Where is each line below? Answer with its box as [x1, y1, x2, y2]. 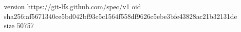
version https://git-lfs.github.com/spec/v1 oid [4, 1, 141, 11]
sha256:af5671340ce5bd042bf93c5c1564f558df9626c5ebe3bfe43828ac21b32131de [4, 11, 237, 21]
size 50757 [4, 20, 34, 31]
